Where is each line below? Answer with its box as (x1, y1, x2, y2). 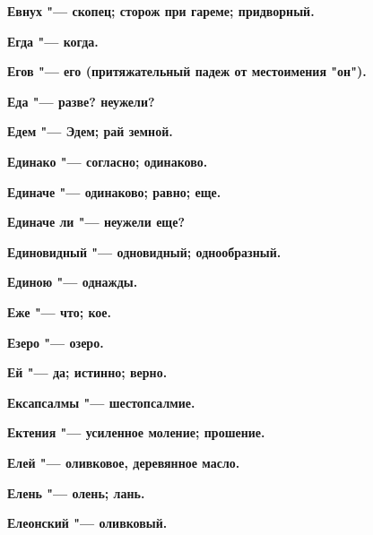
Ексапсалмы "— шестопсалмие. (7, 393, 195, 411)
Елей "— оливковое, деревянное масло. (7, 453, 240, 471)
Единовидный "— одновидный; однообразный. (7, 242, 282, 261)
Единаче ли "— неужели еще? (7, 212, 186, 231)
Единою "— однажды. (7, 272, 138, 291)
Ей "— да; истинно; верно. (7, 363, 168, 382)
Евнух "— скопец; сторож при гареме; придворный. (7, 2, 315, 20)
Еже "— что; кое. (7, 302, 112, 321)
